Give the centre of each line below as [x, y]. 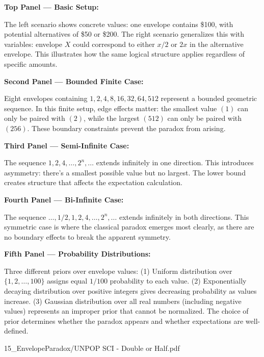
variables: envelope [33, 44]
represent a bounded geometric [209, 98]
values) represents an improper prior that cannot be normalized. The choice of [126, 311]
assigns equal [67, 281]
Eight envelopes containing [46, 98]
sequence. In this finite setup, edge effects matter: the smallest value [111, 108]
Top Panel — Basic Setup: [51, 7]
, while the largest [111, 118]
